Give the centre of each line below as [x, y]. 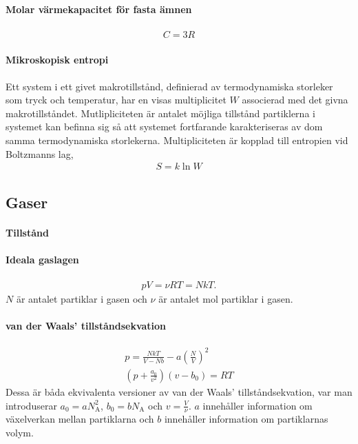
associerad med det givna [295, 100]
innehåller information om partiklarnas [246, 419]
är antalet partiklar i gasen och [82, 299]
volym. [20, 432]
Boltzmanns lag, [40, 153]
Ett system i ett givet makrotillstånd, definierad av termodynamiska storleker [169, 86]
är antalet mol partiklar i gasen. [226, 299]
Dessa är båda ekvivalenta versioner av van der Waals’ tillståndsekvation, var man [179, 391]
